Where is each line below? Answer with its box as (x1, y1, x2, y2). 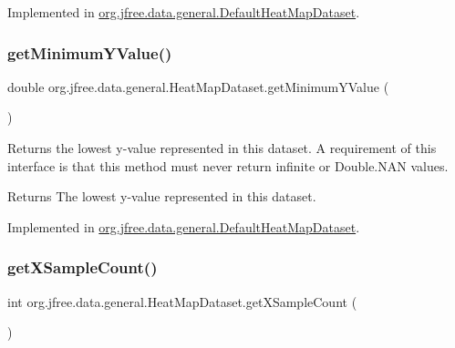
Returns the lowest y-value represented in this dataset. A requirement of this (7, 138, 437, 157)
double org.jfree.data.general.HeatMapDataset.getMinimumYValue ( (7, 77, 389, 96)
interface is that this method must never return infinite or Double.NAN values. (7, 156, 449, 175)
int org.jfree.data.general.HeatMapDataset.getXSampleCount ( (7, 292, 357, 311)
